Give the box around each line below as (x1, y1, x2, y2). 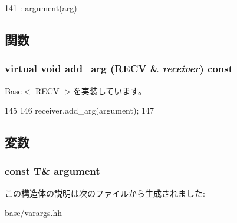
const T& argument (5, 164, 100, 178)
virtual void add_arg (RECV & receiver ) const (5, 61, 233, 76)
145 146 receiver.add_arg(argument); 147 (5, 104, 154, 117)
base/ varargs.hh (5, 207, 62, 219)
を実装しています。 (73, 84, 146, 96)
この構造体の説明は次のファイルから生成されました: (5, 187, 205, 199)
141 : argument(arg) (5, 2, 77, 14)
